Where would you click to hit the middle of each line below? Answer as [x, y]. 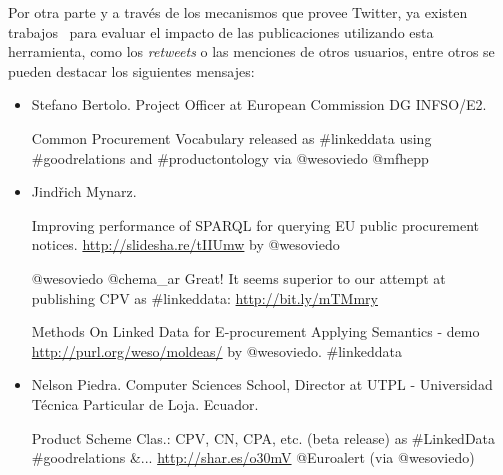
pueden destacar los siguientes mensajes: [131, 70]
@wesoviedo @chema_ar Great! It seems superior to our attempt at [238, 277]
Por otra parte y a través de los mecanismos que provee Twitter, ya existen [238, 12]
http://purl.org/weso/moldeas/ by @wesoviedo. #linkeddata [216, 350]
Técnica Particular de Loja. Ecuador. [145, 403]
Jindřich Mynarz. [84, 191]
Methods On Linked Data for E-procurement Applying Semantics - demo [255, 331]
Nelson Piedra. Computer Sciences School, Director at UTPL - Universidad [262, 384]
